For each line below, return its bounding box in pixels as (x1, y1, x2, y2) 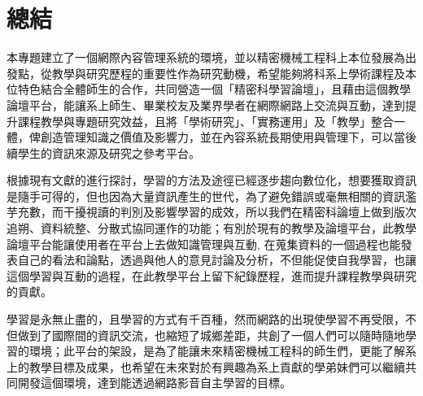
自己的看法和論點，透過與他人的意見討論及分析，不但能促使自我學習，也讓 (17, 251, 416, 268)
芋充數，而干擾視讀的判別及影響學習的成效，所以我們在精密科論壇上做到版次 (7, 203, 416, 220)
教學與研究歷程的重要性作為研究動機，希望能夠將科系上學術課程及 (51, 64, 405, 81)
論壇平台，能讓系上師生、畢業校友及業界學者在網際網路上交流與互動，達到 (7, 96, 405, 113)
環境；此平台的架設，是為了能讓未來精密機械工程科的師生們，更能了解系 (28, 342, 416, 359)
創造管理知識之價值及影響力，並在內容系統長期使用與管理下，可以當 (40, 128, 405, 146)
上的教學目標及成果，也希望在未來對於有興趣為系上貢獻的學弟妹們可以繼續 (7, 358, 405, 375)
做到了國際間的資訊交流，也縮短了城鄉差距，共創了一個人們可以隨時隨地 (17, 326, 405, 343)
